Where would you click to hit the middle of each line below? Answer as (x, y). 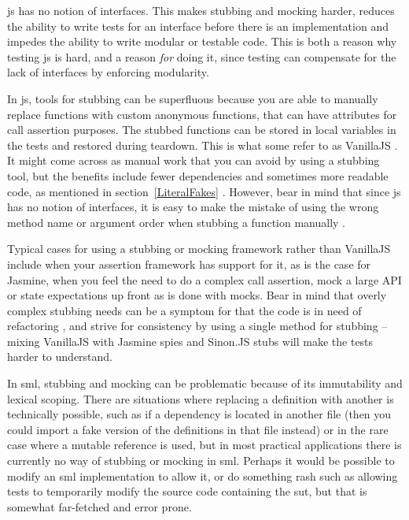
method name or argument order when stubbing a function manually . (177, 222)
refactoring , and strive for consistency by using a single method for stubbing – (197, 326)
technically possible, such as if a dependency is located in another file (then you (199, 414)
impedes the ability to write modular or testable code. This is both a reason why (202, 41)
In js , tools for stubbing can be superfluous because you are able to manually (193, 98)
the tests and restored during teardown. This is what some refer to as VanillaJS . (203, 145)
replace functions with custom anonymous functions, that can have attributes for (202, 114)
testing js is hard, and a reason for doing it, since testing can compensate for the (202, 56)
